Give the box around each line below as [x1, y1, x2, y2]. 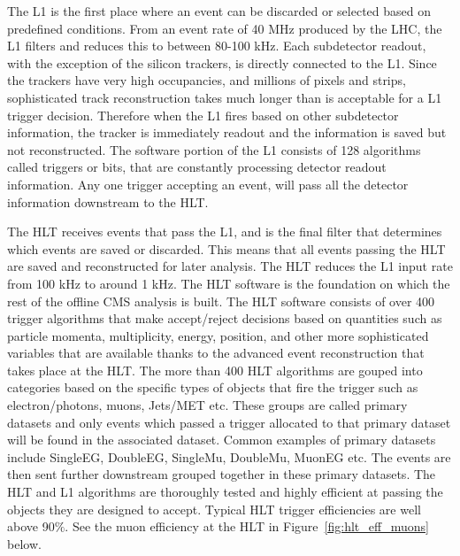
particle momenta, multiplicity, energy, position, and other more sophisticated [7, 326, 429, 344]
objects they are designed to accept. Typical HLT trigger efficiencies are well [7, 499, 421, 518]
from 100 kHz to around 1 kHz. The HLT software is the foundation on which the [7, 274, 450, 292]
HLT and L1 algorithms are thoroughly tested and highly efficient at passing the [7, 483, 443, 501]
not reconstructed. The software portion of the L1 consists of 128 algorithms [7, 140, 421, 158]
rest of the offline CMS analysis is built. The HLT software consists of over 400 [7, 291, 435, 310]
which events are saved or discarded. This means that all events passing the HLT [7, 239, 446, 258]
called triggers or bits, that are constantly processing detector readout [7, 158, 387, 176]
